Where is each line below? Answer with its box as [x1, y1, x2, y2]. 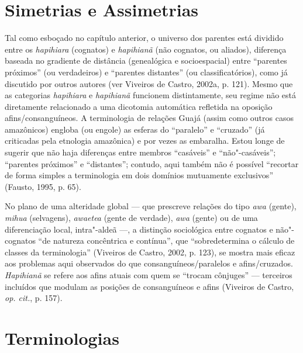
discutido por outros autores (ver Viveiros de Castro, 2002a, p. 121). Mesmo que [5, 77, 293, 89]
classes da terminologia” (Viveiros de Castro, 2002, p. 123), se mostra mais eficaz [5, 245, 295, 258]
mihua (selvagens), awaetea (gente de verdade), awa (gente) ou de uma [5, 212, 258, 224]
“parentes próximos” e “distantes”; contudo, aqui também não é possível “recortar [5, 157, 299, 169]
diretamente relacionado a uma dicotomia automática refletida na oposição [5, 100, 273, 112]
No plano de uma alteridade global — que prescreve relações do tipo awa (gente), [5, 200, 297, 212]
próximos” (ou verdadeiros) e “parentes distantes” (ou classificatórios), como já [5, 65, 288, 78]
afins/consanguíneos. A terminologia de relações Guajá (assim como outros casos [5, 112, 294, 124]
